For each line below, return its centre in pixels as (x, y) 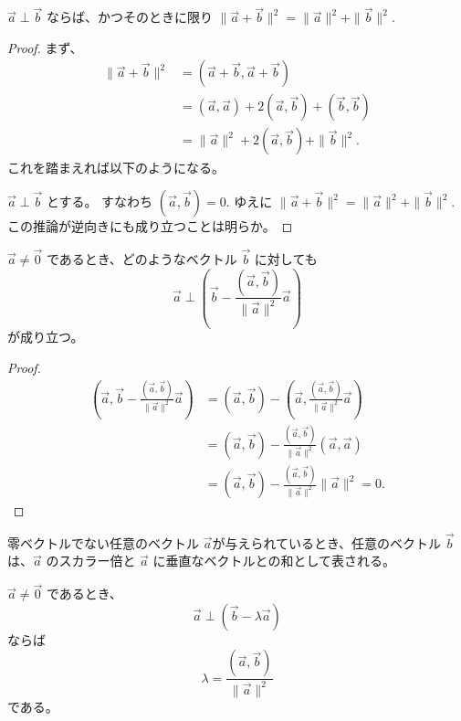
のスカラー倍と (91, 561)
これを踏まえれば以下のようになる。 (116, 167)
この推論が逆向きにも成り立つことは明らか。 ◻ (150, 226)
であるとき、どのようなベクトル (141, 258)
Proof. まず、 (45, 47)
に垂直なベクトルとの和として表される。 (274, 561)
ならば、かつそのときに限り (129, 17)
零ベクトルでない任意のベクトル (103, 542)
